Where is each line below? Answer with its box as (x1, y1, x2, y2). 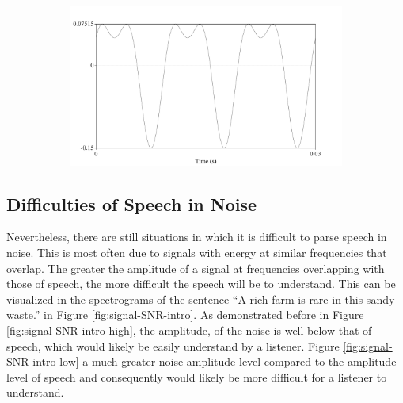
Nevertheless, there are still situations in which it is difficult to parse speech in (6, 228, 387, 245)
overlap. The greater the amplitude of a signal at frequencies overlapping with (6, 259, 385, 276)
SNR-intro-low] (6, 353, 79, 370)
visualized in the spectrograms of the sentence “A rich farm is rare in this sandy (6, 290, 395, 307)
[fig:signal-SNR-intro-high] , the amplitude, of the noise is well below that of (6, 321, 372, 338)
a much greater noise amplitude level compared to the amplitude (82, 353, 397, 370)
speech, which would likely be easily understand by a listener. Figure (6, 337, 340, 354)
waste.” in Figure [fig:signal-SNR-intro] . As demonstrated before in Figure (6, 306, 364, 323)
